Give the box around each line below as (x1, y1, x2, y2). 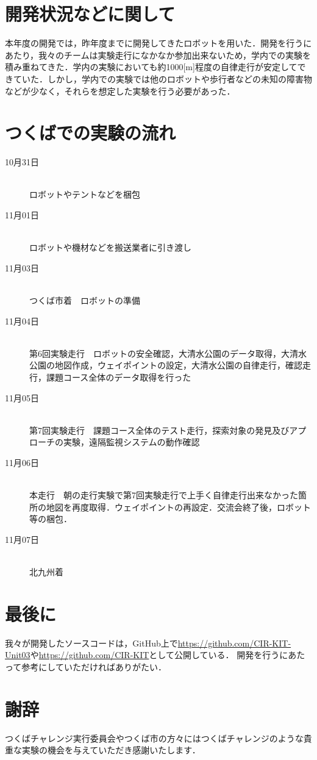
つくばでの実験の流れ (5, 120, 176, 145)
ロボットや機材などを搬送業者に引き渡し (29, 241, 191, 254)
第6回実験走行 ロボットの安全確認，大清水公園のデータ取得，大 (29, 346, 290, 359)
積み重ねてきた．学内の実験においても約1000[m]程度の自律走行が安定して (5, 60, 297, 73)
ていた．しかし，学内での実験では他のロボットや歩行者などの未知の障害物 (13, 72, 312, 85)
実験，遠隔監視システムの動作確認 (63, 436, 200, 448)
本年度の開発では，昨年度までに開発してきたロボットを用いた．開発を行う (5, 37, 304, 49)
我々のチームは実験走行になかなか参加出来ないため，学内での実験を (38, 48, 311, 61)
